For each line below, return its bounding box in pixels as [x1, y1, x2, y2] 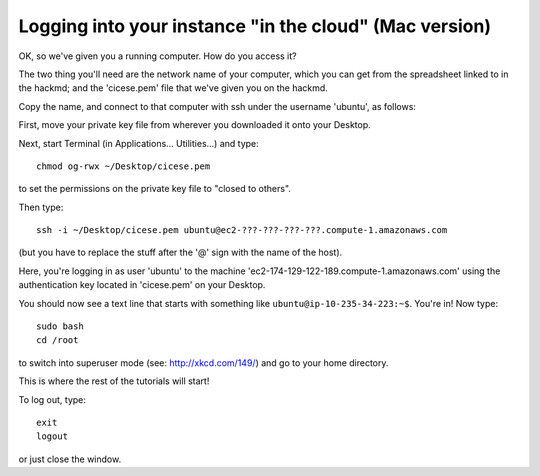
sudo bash [36, 321, 84, 332]
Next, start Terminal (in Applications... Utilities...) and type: [18, 137, 259, 149]
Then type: [18, 201, 64, 213]
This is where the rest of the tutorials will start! [18, 375, 210, 387]
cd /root [36, 335, 79, 346]
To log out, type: [18, 393, 87, 405]
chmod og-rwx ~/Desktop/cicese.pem [36, 160, 211, 172]
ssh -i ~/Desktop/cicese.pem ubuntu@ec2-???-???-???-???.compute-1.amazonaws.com [36, 225, 448, 236]
